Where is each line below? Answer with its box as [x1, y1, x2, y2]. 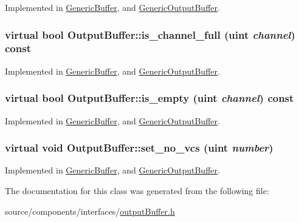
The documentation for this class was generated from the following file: [5, 184, 269, 197]
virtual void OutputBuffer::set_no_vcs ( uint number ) [5, 140, 273, 155]
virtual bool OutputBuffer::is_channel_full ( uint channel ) [5, 27, 295, 42]
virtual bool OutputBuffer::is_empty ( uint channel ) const [5, 90, 294, 106]
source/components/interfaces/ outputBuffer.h [5, 204, 175, 217]
